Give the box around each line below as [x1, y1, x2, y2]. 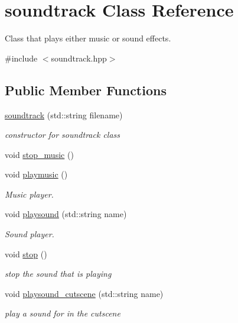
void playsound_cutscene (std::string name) [5, 287, 164, 299]
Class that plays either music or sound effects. [5, 32, 171, 44]
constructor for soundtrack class [5, 128, 120, 141]
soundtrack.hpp [51, 51, 107, 64]
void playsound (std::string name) [5, 208, 127, 220]
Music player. [5, 188, 54, 200]
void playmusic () [5, 168, 68, 180]
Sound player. [5, 228, 54, 240]
